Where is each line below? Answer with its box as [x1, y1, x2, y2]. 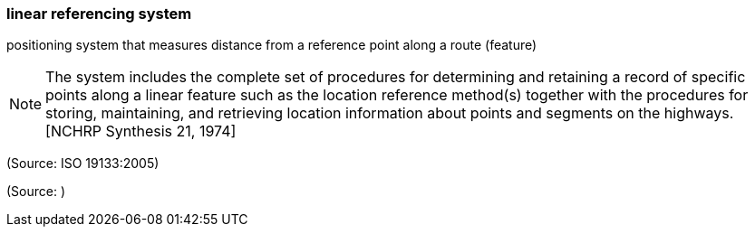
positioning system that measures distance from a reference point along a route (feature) [6, 37, 537, 53]
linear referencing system [6, 5, 192, 23]
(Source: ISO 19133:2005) [6, 155, 160, 172]
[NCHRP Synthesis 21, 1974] [45, 122, 237, 141]
